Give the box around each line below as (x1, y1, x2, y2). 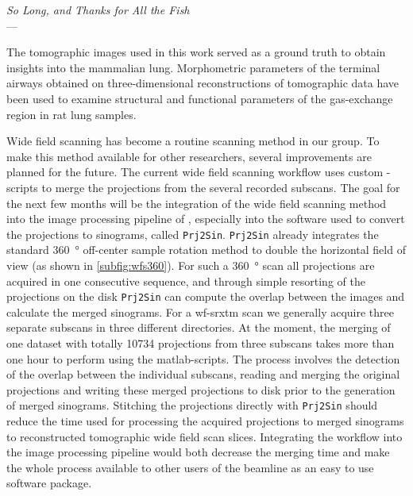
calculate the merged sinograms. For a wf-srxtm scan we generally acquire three (6, 303, 395, 320)
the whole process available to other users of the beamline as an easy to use (6, 459, 374, 475)
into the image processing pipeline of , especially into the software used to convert (6, 210, 405, 227)
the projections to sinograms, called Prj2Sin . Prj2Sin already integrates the (6, 225, 379, 242)
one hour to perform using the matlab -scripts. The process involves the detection (6, 350, 400, 367)
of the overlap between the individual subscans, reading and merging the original (6, 366, 400, 383)
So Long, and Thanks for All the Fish (6, 2, 190, 17)
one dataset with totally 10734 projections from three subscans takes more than (6, 335, 395, 351)
